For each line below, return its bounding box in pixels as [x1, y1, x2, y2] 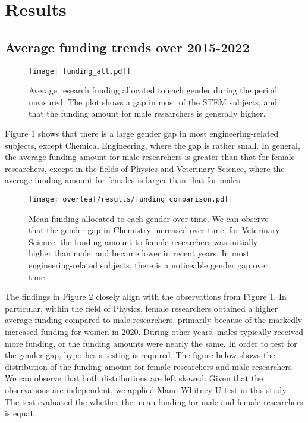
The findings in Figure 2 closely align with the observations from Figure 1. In [5, 290, 287, 303]
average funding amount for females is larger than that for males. [5, 174, 243, 186]
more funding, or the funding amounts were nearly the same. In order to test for [5, 337, 297, 349]
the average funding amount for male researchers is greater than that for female [5, 151, 295, 163]
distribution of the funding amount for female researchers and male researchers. [5, 360, 294, 372]
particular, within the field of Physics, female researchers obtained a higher [5, 302, 278, 314]
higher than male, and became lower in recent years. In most [29, 247, 250, 259]
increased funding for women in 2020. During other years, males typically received [5, 325, 303, 337]
